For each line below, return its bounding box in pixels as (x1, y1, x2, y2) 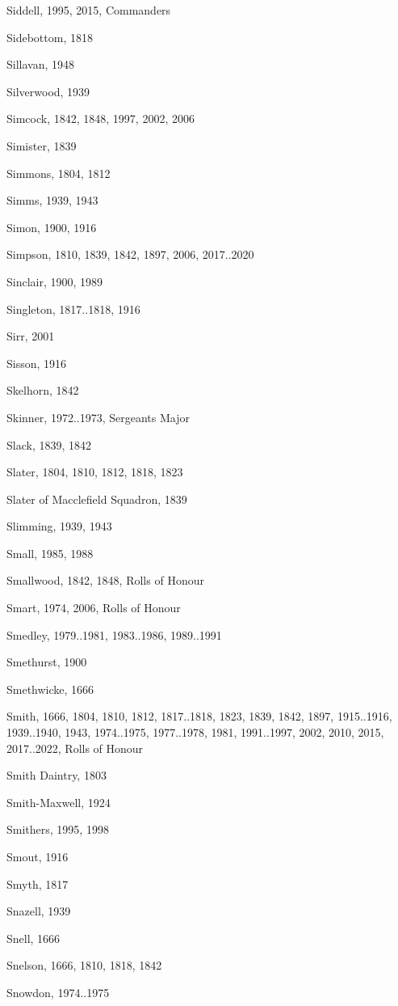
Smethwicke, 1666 (6, 680, 94, 697)
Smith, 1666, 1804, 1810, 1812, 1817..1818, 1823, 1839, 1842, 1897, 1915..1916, (6, 708, 392, 725)
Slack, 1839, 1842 (6, 436, 91, 453)
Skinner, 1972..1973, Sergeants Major (6, 408, 190, 425)
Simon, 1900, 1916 (6, 218, 97, 235)
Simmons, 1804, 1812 (6, 164, 111, 181)
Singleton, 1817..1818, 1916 (6, 300, 140, 317)
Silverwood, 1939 (6, 82, 90, 99)
